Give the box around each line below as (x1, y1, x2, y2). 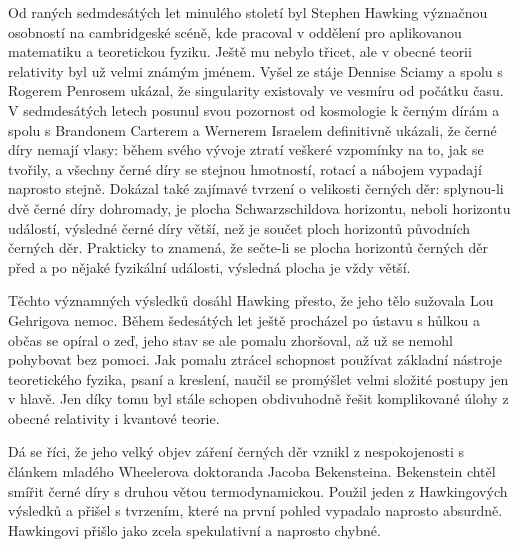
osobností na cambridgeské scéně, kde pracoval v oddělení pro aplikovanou (8, 21, 462, 42)
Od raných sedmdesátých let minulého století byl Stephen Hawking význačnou (8, 2, 488, 22)
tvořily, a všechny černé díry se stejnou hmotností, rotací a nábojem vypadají (8, 158, 482, 179)
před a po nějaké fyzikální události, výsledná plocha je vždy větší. (8, 256, 411, 277)
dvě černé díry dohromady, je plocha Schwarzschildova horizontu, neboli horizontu (8, 197, 511, 218)
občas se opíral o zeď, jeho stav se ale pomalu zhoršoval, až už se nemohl (8, 329, 453, 350)
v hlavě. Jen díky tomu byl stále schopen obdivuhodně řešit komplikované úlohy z (8, 388, 509, 409)
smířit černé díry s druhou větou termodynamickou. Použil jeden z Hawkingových (8, 480, 508, 501)
